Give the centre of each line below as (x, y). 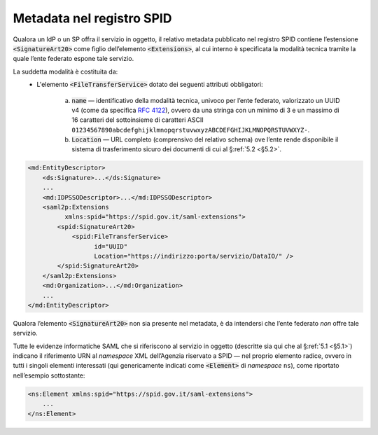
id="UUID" (111, 246)
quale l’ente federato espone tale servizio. (73, 59)
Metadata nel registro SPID (92, 18)
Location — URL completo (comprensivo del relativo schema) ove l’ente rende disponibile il (205, 139)
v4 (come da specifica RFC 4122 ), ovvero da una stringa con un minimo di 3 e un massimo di (205, 110)
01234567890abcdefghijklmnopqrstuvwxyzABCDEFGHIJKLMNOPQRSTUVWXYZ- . (191, 130)
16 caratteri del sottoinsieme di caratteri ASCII (138, 120)
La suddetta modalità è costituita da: (65, 71)
